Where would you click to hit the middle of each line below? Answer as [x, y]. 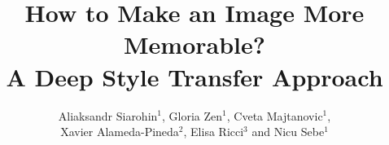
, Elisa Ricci [214, 132]
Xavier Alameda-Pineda [120, 132]
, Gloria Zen [192, 115]
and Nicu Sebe [288, 132]
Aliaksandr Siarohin [108, 115]
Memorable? [194, 44]
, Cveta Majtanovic [275, 115]
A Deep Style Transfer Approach [194, 76]
